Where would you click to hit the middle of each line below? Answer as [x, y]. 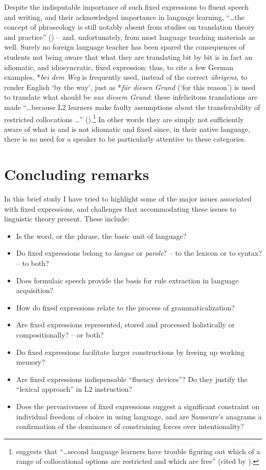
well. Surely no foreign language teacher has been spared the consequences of [125, 47]
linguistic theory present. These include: [67, 219]
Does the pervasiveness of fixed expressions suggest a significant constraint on [138, 406]
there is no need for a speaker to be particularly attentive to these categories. [125, 139]
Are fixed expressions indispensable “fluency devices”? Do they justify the [132, 379]
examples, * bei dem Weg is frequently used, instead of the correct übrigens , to [126, 77]
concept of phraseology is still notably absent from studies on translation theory [129, 27]
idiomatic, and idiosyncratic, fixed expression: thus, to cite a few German [119, 67]
